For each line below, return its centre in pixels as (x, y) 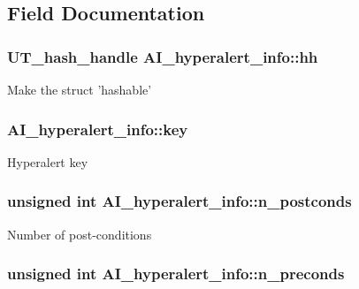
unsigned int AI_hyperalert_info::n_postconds (179, 201)
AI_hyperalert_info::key (98, 129)
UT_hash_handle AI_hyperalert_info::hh (163, 56)
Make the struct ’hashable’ (80, 89)
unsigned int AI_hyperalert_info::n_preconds (176, 274)
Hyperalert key (48, 161)
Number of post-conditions (80, 234)
